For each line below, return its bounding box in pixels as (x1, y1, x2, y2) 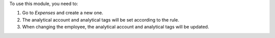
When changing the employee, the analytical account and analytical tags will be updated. (22, 24, 209, 30)
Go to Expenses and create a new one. (22, 10, 103, 16)
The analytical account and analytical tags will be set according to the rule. (22, 16, 179, 22)
